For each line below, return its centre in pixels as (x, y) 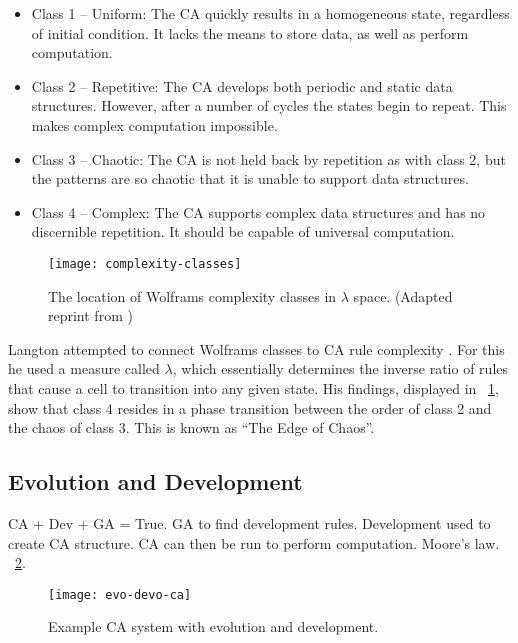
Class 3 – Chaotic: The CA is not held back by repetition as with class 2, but (268, 158)
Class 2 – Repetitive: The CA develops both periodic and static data (242, 85)
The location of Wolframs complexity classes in (192, 295)
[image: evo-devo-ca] (120, 594)
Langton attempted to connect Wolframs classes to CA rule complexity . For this (256, 348)
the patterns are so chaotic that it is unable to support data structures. (250, 178)
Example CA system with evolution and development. (213, 626)
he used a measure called (84, 368)
